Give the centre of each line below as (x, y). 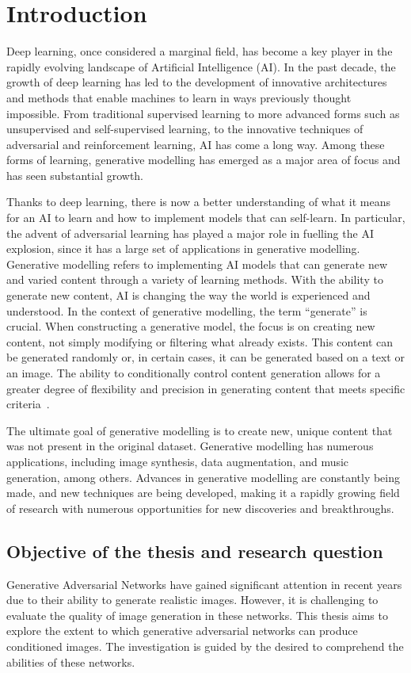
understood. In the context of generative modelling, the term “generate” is (187, 310)
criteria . (28, 404)
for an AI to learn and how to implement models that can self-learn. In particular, (206, 218)
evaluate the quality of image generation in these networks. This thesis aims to (197, 615)
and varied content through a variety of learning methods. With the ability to (195, 279)
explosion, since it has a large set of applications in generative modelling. (183, 249)
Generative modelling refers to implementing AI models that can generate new (197, 264)
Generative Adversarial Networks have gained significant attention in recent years (204, 584)
